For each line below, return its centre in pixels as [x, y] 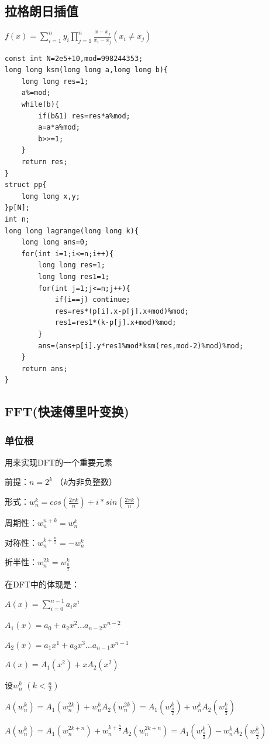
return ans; [44, 368]
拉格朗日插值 [42, 11]
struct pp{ [26, 185]
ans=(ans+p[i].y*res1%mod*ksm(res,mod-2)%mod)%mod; [141, 346]
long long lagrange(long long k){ [72, 231]
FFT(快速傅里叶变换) [67, 411]
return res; [44, 162]
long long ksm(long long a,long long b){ [87, 70]
